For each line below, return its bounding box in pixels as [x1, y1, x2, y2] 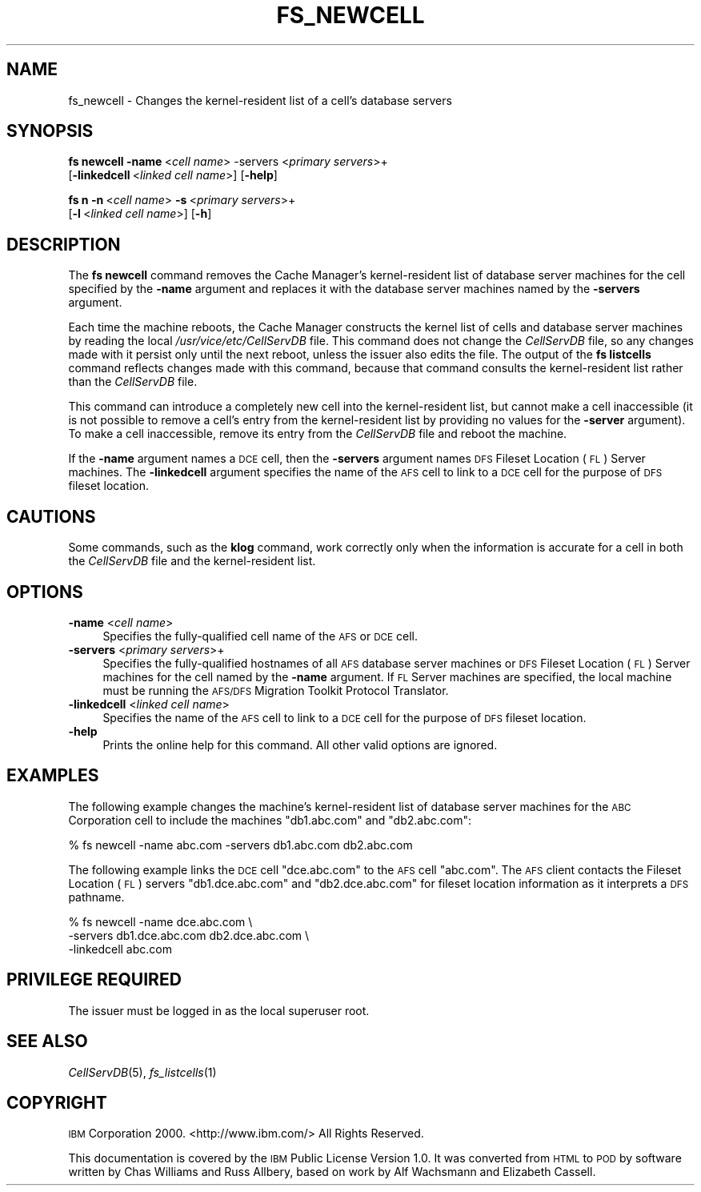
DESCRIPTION [6, 234, 121, 255]
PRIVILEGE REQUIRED [6, 969, 182, 990]
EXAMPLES [6, 765, 99, 786]
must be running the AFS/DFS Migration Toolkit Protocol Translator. [102, 683, 449, 697]
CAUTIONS [6, 506, 96, 527]
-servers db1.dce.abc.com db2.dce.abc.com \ [68, 928, 310, 942]
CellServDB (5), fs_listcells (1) [68, 1065, 217, 1079]
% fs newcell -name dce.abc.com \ [68, 914, 253, 929]
